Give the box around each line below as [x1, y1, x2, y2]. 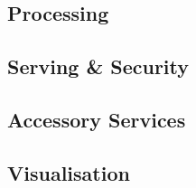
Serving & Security [7, 52, 189, 80]
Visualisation [7, 158, 130, 186]
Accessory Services [7, 105, 186, 133]
